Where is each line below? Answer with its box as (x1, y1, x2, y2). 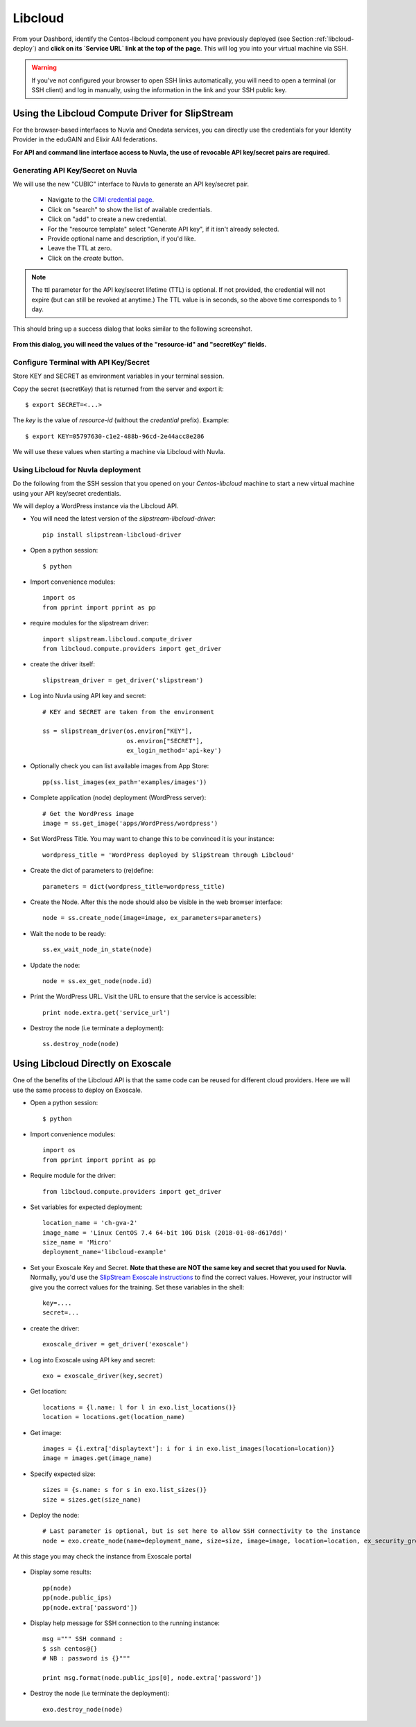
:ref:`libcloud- (315, 35, 354, 43)
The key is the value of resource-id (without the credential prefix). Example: (12, 416, 229, 424)
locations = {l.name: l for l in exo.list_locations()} (42, 1403, 236, 1411)
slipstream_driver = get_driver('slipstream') (42, 676, 204, 684)
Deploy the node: (30, 1511, 80, 1519)
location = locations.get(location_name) (42, 1413, 185, 1421)
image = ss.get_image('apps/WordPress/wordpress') (42, 819, 218, 828)
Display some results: (30, 1568, 92, 1577)
